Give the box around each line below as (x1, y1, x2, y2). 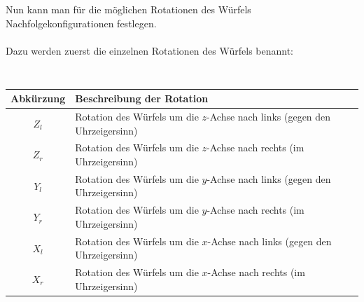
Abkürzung (10, 91, 66, 106)
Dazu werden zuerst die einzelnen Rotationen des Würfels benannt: (6, 43, 294, 57)
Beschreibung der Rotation (75, 91, 209, 106)
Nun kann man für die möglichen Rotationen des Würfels (6, 2, 251, 17)
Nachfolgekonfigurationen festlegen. (6, 15, 157, 30)
